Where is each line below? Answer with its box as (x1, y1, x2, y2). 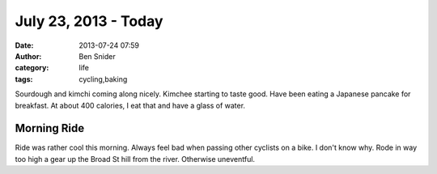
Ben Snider (78, 51, 117, 61)
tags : (15, 74, 33, 84)
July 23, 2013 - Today (15, 12, 163, 30)
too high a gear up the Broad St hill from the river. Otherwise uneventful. (15, 154, 255, 163)
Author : (15, 51, 42, 61)
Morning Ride (15, 121, 85, 135)
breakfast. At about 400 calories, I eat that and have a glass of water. (15, 100, 246, 110)
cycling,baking (78, 74, 128, 84)
